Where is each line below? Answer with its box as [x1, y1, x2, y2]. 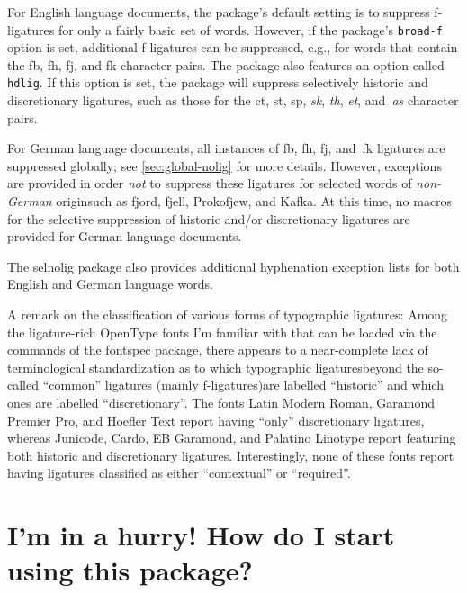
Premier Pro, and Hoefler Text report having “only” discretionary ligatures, [7, 410, 425, 429]
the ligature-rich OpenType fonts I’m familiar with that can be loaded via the [7, 322, 437, 341]
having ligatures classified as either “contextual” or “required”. [7, 463, 351, 482]
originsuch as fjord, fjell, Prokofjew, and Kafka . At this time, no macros [56, 192, 453, 211]
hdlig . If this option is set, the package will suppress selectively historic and [7, 73, 428, 92]
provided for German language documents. [7, 227, 242, 246]
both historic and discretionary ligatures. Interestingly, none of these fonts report [7, 445, 454, 464]
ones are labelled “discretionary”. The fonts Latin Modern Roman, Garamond [7, 393, 435, 411]
